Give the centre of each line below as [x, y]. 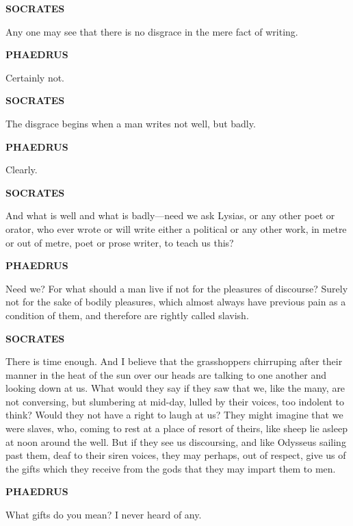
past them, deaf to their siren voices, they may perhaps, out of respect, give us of [176, 455]
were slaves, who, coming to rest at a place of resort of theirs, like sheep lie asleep [176, 428]
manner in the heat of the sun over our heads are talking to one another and [166, 374]
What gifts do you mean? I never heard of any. [104, 515]
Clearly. [22, 170]
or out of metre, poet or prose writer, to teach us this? [120, 242]
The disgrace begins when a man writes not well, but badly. [131, 123]
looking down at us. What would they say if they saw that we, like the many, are [175, 388]
